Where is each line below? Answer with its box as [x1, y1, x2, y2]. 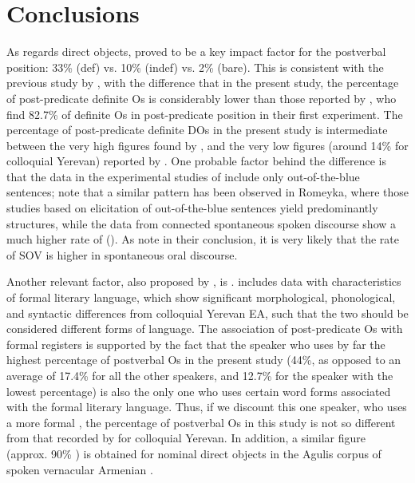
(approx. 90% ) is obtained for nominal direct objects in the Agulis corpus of [6, 445, 381, 461]
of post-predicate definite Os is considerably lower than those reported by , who [6, 89, 397, 106]
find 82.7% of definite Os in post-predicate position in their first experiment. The [6, 105, 403, 122]
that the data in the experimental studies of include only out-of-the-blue [6, 168, 360, 184]
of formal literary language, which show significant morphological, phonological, [6, 289, 396, 306]
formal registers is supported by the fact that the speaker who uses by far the [6, 335, 385, 352]
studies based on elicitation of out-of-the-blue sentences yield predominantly [6, 200, 378, 216]
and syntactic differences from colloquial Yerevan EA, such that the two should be [6, 304, 409, 321]
